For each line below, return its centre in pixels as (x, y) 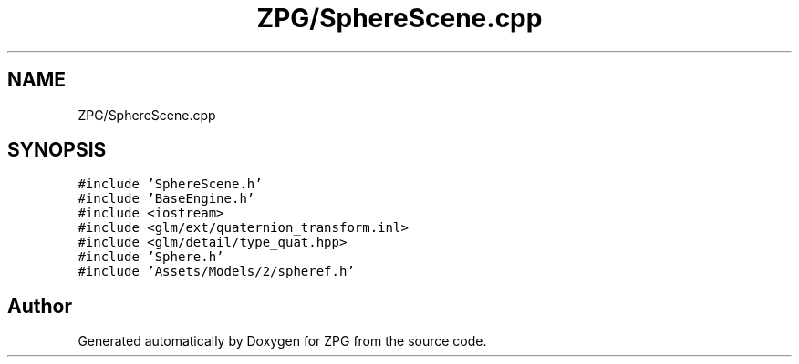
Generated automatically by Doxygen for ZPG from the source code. (282, 341)
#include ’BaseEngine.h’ (166, 199)
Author (40, 306)
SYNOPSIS (57, 150)
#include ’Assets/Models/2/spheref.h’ (216, 272)
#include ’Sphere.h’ (151, 257)
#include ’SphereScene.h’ (170, 184)
